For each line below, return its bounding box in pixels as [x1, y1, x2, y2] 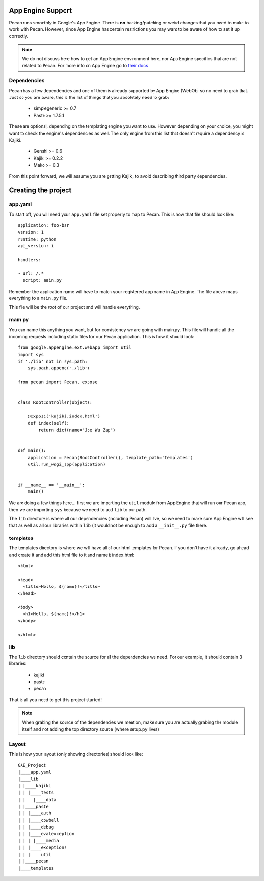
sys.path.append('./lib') [27, 366, 90, 371]
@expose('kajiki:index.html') [27, 414, 100, 419]
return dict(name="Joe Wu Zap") [38, 427, 116, 433]
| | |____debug [18, 824, 54, 830]
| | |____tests [18, 790, 54, 796]
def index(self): [27, 420, 69, 426]
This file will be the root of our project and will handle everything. [9, 304, 140, 310]
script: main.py [22, 277, 62, 283]
